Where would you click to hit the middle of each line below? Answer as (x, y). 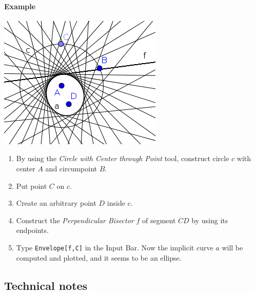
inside (116, 203)
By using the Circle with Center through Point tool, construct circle (123, 158)
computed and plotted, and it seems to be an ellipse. (99, 257)
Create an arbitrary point (56, 203)
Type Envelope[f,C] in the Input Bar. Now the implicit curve (115, 247)
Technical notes (46, 285)
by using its (210, 220)
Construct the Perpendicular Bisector (75, 220)
